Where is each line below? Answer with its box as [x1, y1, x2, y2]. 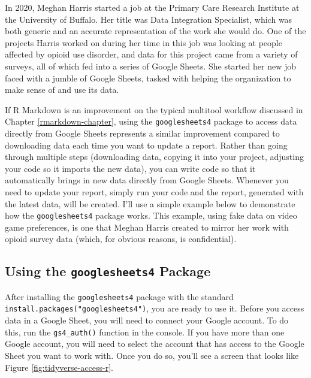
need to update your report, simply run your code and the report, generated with [5, 185, 304, 198]
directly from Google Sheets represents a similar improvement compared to [5, 127, 280, 139]
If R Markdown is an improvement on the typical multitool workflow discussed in [5, 103, 303, 116]
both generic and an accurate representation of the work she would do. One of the [5, 25, 306, 37]
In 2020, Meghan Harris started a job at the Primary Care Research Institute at [5, 1, 300, 13]
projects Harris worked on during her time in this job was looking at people [5, 36, 282, 49]
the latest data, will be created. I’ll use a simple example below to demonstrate [5, 197, 295, 210]
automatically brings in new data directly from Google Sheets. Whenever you [5, 174, 289, 186]
